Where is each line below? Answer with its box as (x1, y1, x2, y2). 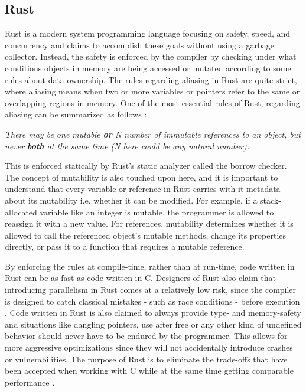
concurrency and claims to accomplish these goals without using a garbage (5, 38, 274, 51)
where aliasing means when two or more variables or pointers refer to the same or (5, 85, 300, 97)
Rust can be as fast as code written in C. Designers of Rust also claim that (5, 272, 276, 284)
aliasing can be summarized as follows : (5, 108, 147, 120)
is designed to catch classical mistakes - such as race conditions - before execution (5, 295, 300, 307)
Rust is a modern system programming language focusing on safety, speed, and (5, 27, 291, 40)
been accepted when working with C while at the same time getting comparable (5, 364, 294, 377)
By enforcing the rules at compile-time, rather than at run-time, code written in (5, 260, 295, 272)
